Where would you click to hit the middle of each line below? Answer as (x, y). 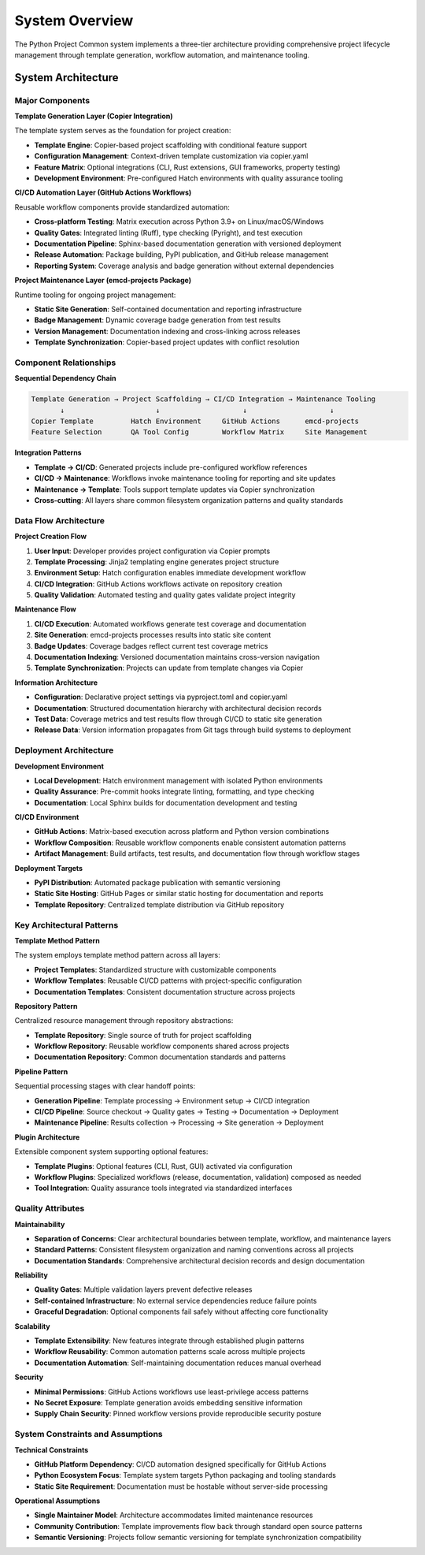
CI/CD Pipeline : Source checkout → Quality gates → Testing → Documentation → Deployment (187, 1112)
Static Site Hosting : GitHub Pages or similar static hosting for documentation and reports (179, 894)
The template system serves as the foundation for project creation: (123, 131)
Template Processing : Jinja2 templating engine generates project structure (157, 562)
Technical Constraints (52, 1449)
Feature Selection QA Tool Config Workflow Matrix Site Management (199, 432)
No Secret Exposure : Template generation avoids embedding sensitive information (168, 1402)
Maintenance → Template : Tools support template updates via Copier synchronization (174, 489)
